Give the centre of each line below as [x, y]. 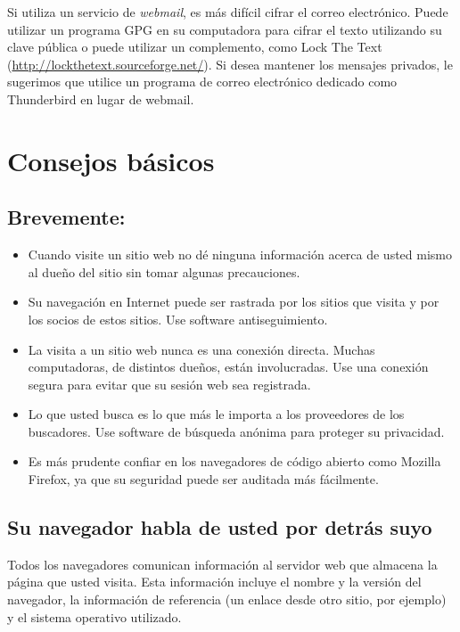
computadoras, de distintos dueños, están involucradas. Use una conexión [228, 367]
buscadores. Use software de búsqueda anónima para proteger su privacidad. [236, 431]
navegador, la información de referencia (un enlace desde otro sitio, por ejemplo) [227, 599]
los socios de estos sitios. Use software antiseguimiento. [178, 319]
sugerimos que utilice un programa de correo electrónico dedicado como [202, 82]
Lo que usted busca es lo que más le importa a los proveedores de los [216, 414]
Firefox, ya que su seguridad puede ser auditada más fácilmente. [203, 479]
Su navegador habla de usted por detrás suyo [220, 527]
